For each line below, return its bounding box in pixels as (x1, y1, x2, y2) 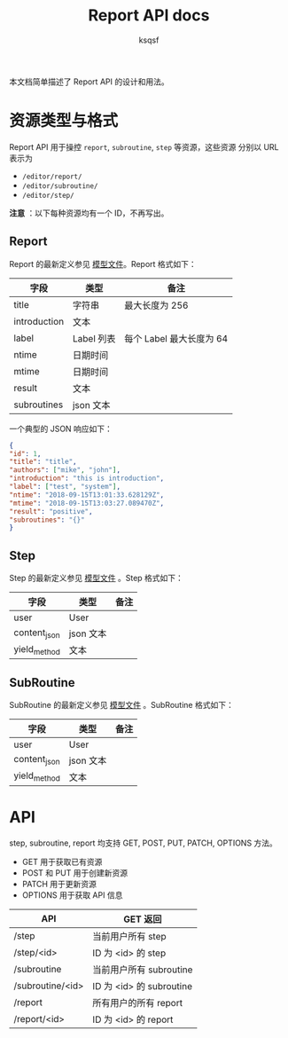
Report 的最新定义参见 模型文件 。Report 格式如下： (9, 258, 197, 269)
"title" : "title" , (9, 458, 77, 467)
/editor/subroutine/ (21, 181, 98, 191)
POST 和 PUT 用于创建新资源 (21, 867, 128, 878)
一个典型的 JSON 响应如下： (9, 423, 113, 434)
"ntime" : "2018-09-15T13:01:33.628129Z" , (9, 490, 165, 499)
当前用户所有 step (92, 930, 167, 942)
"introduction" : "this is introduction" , (9, 474, 165, 484)
